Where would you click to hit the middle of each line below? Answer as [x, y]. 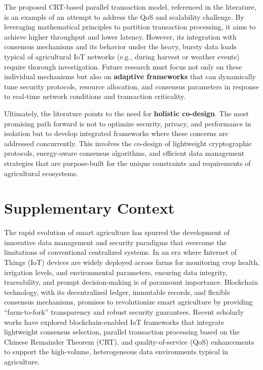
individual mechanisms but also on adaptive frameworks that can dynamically [130, 76]
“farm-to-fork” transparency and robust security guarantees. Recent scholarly [124, 311]
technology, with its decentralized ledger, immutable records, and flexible [117, 292]
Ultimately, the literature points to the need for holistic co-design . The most [126, 113]
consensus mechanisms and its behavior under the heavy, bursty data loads [120, 46]
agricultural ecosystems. [41, 173]
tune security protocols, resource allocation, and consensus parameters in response [132, 86]
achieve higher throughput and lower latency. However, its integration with [120, 36]
